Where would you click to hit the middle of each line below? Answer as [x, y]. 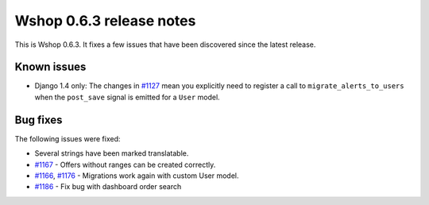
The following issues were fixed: [68, 138]
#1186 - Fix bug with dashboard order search [108, 187]
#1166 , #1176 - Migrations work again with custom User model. [137, 176]
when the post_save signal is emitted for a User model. [127, 97]
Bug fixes [39, 120]
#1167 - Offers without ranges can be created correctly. [125, 164]
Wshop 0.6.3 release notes [105, 21]
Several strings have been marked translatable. [112, 153]
